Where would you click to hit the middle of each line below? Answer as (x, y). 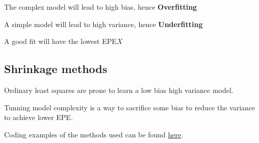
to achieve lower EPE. (38, 117)
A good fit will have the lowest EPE (60, 41)
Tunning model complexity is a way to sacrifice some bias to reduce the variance (130, 107)
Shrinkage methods (56, 69)
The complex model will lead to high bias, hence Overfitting (101, 7)
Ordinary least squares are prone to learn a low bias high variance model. (119, 90)
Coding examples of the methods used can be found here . (94, 134)
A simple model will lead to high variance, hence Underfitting (103, 24)
